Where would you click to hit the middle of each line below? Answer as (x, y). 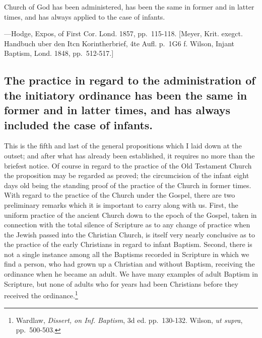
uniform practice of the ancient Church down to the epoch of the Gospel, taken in (130, 215)
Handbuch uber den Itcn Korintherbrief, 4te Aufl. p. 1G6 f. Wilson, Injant (119, 43)
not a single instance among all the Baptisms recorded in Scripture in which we (127, 254)
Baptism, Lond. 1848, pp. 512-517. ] (59, 53)
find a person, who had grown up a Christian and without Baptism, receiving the (129, 264)
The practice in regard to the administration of (130, 80)
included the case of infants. (79, 124)
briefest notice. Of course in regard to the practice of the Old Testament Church (128, 165)
